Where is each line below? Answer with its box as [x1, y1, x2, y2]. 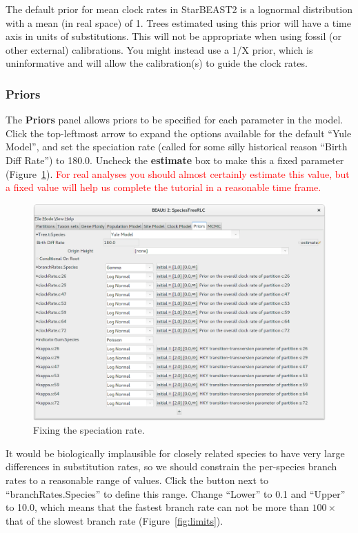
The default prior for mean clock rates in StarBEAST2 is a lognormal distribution [6, 2, 352, 16]
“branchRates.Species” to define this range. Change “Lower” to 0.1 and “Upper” [6, 486, 346, 501]
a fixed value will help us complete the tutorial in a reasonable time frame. [6, 180, 321, 194]
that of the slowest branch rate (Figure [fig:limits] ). [6, 513, 223, 527]
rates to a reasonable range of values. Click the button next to [6, 472, 269, 487]
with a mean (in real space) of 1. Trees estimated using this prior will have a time [6, 15, 351, 30]
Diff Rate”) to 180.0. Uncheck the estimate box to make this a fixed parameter [6, 152, 344, 167]
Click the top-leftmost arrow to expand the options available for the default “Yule [6, 125, 352, 140]
